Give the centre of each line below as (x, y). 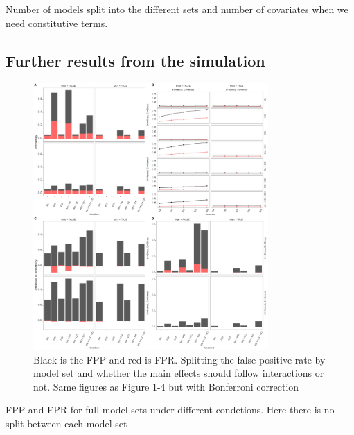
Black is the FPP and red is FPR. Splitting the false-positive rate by (179, 359)
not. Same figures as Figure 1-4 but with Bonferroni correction (166, 386)
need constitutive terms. (57, 23)
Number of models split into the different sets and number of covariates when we (177, 9)
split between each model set (67, 423)
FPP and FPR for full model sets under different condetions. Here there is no (170, 410)
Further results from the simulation (135, 60)
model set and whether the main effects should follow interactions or (179, 373)
